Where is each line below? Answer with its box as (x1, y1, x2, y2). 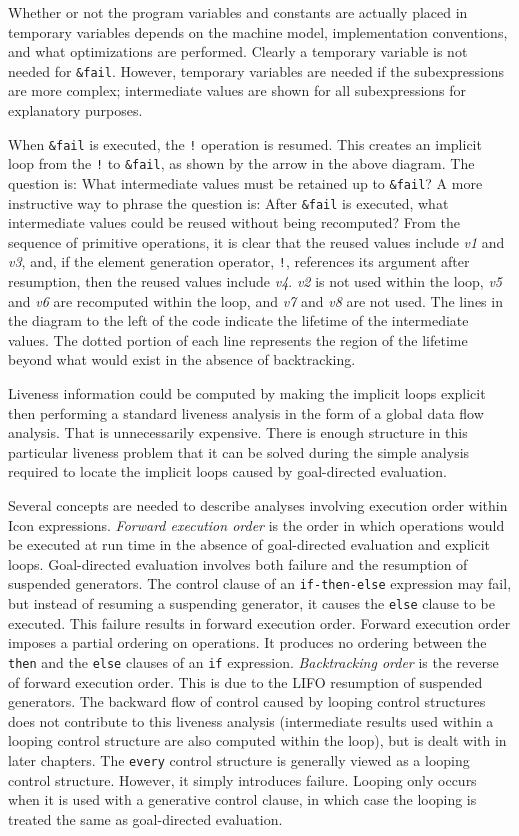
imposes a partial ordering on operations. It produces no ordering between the (8, 632, 487, 653)
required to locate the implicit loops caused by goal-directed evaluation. (8, 461, 447, 482)
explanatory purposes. (8, 100, 143, 121)
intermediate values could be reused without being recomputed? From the (8, 212, 461, 233)
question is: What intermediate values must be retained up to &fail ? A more (8, 172, 483, 193)
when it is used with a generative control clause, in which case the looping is (8, 789, 477, 810)
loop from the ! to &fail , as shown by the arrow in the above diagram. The (8, 153, 475, 174)
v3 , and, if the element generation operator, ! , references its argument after (8, 251, 470, 272)
